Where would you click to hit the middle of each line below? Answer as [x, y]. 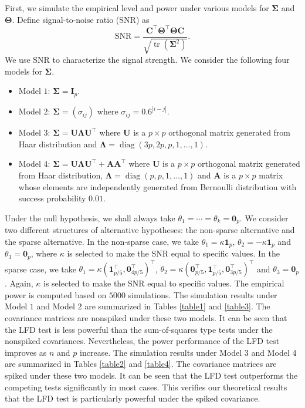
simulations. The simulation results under [203, 294]
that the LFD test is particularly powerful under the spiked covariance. [133, 398]
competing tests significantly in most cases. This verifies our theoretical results [146, 387]
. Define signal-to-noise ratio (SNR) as [81, 19]
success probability [52, 198]
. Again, [19, 283]
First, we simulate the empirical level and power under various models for [137, 8]
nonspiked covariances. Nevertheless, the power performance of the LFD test [142, 341]
